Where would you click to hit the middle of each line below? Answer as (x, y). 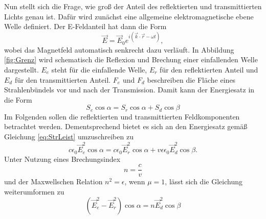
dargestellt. (21, 69)
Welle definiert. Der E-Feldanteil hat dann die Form (85, 26)
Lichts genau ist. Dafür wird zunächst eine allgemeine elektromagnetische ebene (129, 16)
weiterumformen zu (34, 191)
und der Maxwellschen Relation (53, 181)
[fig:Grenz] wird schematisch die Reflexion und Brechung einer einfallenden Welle (131, 59)
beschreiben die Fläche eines (191, 79)
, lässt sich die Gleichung (204, 181)
